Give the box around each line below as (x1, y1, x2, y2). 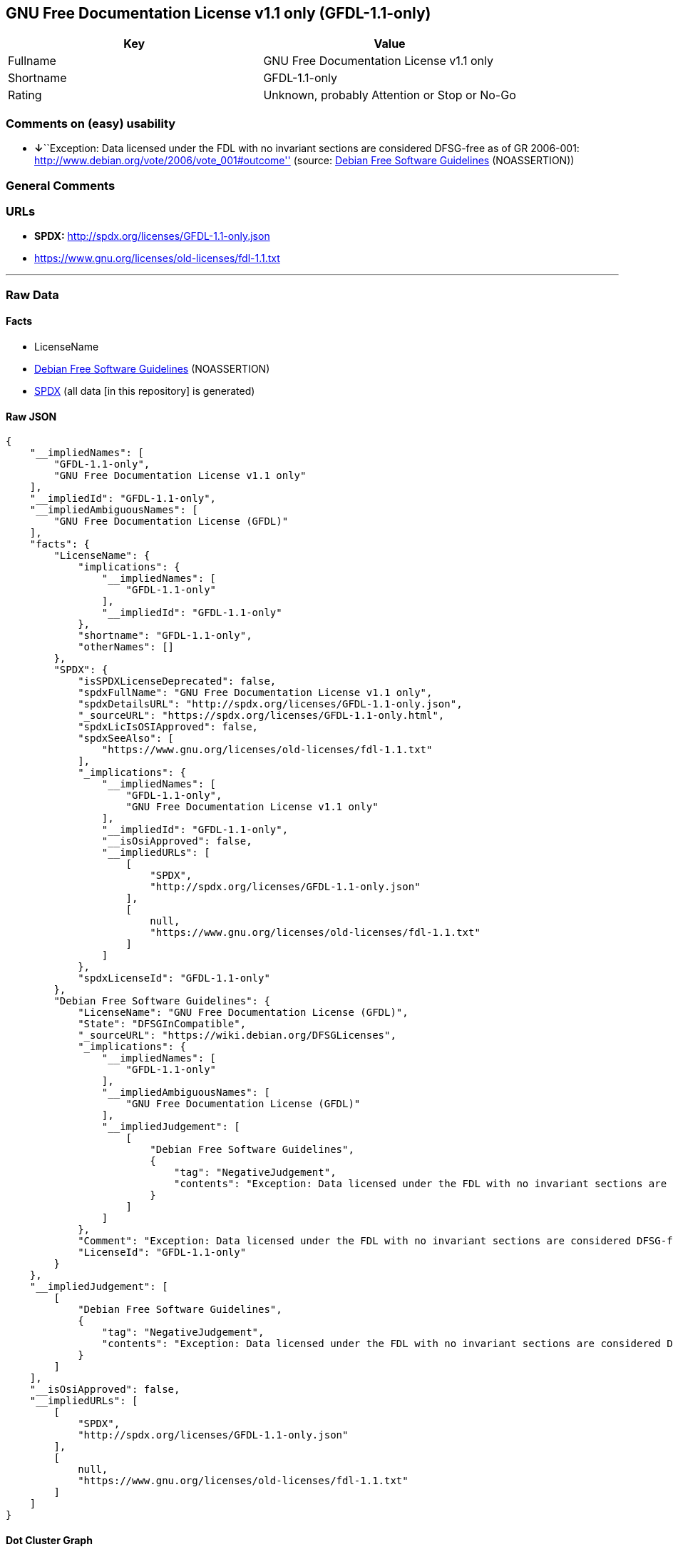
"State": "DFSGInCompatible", (78, 1018, 247, 1030)
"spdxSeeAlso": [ (78, 732, 175, 745)
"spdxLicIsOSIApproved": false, (78, 721, 259, 733)
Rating (8, 88, 42, 103)
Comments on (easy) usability (6, 116, 176, 131)
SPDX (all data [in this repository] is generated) (34, 384, 255, 397)
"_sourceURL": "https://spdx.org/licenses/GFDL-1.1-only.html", (78, 710, 445, 722)
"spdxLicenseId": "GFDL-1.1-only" (78, 972, 270, 984)
